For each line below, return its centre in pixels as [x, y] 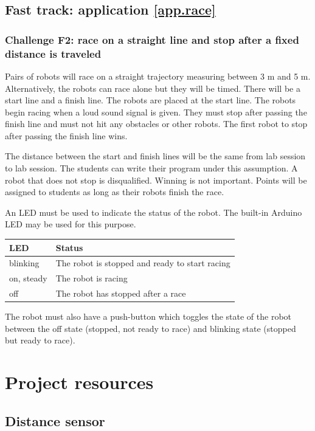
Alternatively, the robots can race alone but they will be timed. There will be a [153, 88]
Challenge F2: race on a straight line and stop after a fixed [152, 39]
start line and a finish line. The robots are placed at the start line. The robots [151, 100]
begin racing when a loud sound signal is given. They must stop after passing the [156, 112]
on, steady [28, 278]
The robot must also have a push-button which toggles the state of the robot [148, 316]
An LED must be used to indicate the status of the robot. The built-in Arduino [154, 212]
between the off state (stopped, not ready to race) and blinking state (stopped [151, 328]
